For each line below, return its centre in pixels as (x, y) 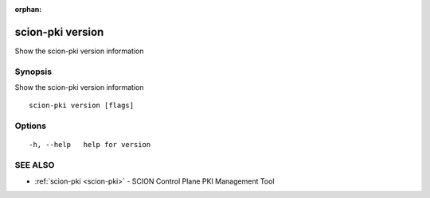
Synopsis (33, 72)
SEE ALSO (35, 165)
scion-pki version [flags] (82, 106)
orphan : (28, 9)
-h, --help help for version (90, 145)
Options (31, 126)
